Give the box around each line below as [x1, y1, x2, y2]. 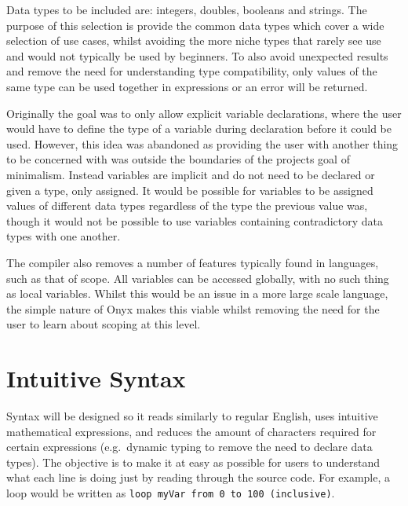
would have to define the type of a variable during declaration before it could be [6, 120, 392, 137]
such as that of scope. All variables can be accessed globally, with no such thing [6, 269, 389, 286]
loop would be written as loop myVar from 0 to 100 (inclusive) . [6, 484, 335, 500]
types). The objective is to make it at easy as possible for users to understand [6, 453, 380, 470]
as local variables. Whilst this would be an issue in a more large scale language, [6, 285, 388, 302]
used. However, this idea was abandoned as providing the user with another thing [6, 135, 399, 152]
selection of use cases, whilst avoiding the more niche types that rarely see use [6, 32, 381, 49]
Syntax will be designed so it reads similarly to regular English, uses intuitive [6, 408, 378, 423]
